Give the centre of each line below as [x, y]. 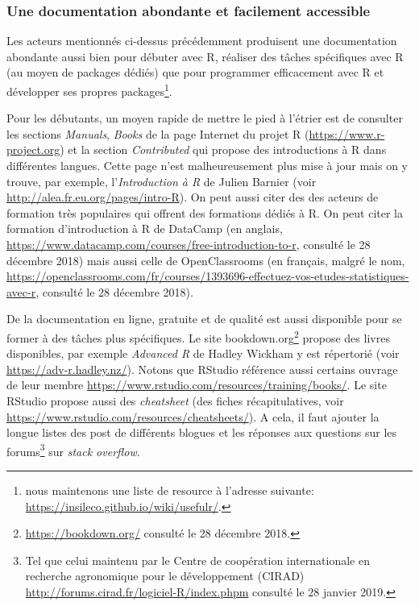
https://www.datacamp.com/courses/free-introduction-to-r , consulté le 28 [189, 244]
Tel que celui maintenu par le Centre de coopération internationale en [197, 560]
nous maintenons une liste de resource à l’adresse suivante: [170, 490]
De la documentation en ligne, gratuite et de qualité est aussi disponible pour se [204, 319]
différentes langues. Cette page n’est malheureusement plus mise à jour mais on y [207, 166]
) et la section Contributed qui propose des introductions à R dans [223, 149]
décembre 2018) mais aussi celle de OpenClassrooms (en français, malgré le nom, [206, 260]
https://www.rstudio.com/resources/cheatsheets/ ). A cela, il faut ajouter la [193, 416]
